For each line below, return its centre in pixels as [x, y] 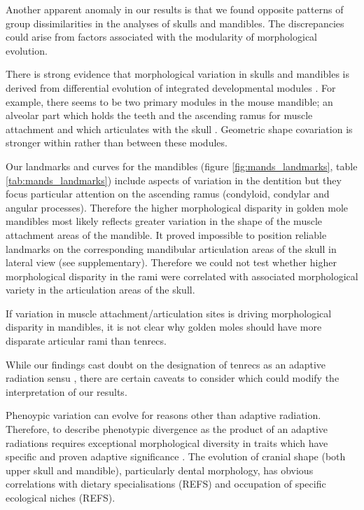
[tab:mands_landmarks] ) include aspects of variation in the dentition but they [174, 180]
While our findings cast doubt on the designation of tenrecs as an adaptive [166, 364]
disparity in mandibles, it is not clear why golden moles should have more [164, 327]
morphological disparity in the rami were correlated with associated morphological [182, 276]
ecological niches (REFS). [61, 497]
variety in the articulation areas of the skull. [100, 290]
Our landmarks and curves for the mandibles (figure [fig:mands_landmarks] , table [182, 166]
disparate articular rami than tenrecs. [86, 341]
